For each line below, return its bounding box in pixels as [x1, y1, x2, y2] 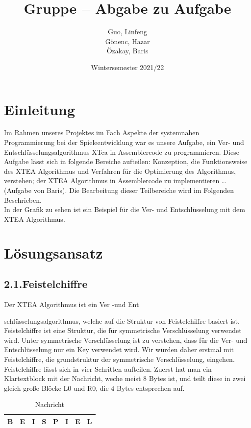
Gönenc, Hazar [105, 36, 150, 46]
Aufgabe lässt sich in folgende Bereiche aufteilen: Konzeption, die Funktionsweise [4, 156, 248, 166]
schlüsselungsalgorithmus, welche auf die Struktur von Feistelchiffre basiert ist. [4, 315, 240, 326]
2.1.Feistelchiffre [4, 276, 88, 291]
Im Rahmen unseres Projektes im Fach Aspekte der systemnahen [4, 127, 200, 138]
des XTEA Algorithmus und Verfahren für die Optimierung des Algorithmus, [4, 166, 236, 176]
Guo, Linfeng [107, 26, 148, 37]
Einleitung [4, 99, 75, 119]
